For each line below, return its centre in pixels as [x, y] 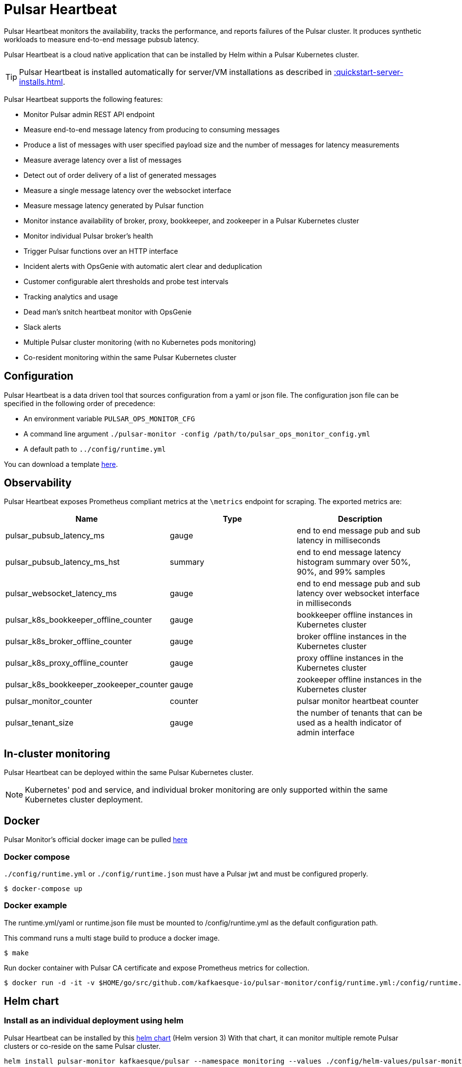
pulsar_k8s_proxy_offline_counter [67, 663]
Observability [38, 483]
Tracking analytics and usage [71, 296]
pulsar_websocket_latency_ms [61, 594]
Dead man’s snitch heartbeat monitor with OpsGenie [108, 312]
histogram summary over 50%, [354, 562]
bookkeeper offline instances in [355, 615]
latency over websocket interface [358, 594]
